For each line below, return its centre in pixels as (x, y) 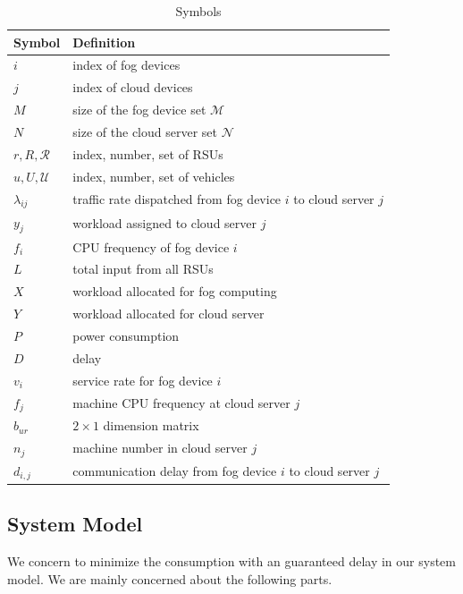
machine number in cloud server (160, 448)
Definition (104, 42)
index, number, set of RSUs (148, 153)
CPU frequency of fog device (151, 246)
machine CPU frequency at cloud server (181, 402)
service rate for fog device (143, 380)
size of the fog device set (139, 110)
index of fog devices (126, 65)
